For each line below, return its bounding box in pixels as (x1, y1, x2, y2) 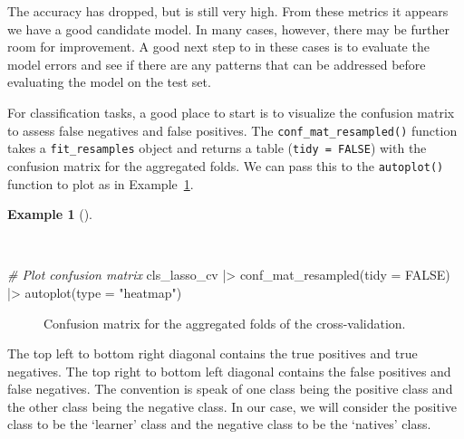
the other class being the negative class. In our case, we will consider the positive (7, 396, 458, 415)
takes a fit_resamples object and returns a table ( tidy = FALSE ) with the (7, 138, 427, 157)
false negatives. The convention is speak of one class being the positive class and (7, 379, 453, 398)
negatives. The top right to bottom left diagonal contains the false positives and (7, 361, 451, 380)
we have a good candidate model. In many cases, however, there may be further (7, 19, 449, 38)
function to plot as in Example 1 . (7, 174, 194, 193)
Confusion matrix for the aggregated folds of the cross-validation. (43, 313, 406, 332)
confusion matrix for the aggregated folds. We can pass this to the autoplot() (7, 156, 444, 175)
